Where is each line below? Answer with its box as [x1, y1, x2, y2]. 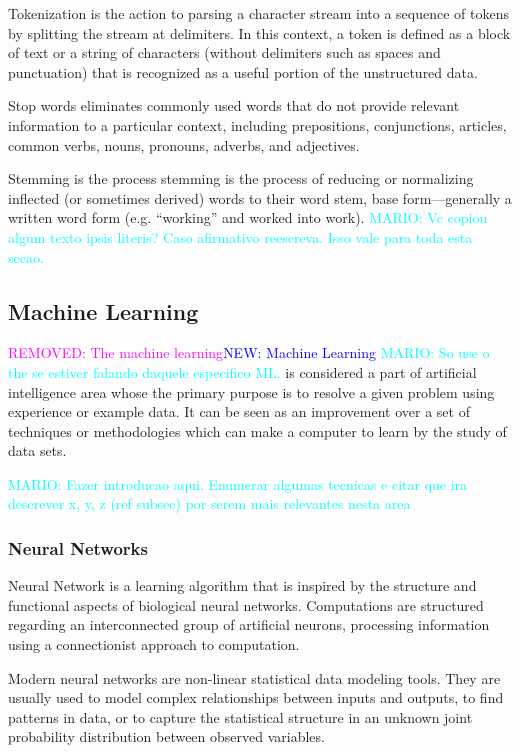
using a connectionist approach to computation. [8, 634, 300, 655]
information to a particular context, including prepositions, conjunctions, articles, [8, 114, 507, 135]
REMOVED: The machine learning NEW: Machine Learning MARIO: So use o [8, 342, 490, 363]
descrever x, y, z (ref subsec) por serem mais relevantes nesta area [8, 493, 411, 514]
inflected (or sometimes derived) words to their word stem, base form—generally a [8, 187, 512, 208]
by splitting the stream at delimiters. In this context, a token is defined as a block [8, 22, 511, 43]
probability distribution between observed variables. [8, 726, 325, 747]
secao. [8, 246, 44, 267]
